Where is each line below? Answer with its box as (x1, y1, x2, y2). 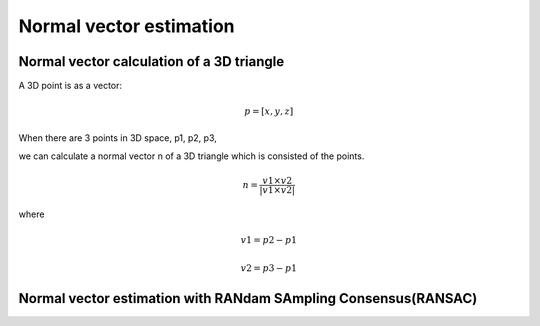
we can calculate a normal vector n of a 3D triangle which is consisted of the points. (18, 150, 365, 162)
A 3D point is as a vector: (18, 80, 123, 92)
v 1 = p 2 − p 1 (240, 235, 297, 246)
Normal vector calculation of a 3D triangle (18, 53, 285, 70)
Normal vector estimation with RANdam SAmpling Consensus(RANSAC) (18, 290, 478, 307)
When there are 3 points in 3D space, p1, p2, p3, (18, 131, 217, 144)
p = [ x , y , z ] (243, 106, 294, 117)
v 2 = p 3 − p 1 (240, 262, 297, 274)
